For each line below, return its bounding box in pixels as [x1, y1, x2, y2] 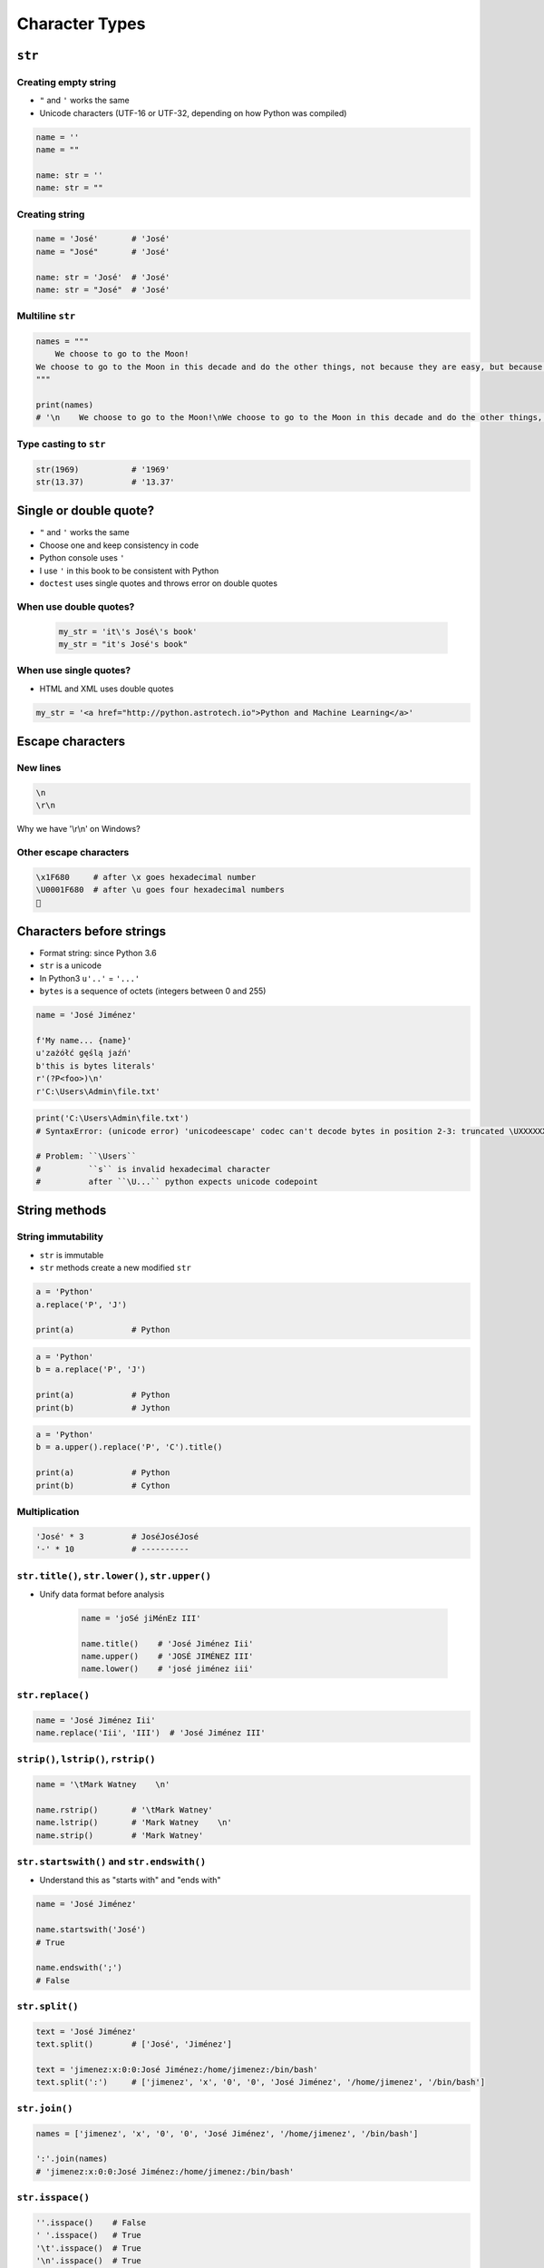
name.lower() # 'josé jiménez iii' [81, 1664, 254, 1674]
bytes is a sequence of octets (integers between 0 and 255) [39, 985, 267, 997]
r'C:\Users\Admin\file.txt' [35, 1086, 160, 1097]
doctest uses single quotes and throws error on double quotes [39, 578, 278, 589]
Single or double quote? [16, 503, 154, 519]
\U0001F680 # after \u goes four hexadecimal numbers [35, 885, 285, 895]
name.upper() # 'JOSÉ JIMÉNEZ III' [81, 1651, 254, 1662]
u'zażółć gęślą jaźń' [35, 1048, 132, 1059]
